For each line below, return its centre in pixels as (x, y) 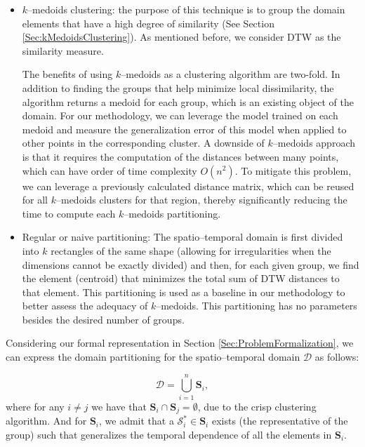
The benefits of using (67, 74)
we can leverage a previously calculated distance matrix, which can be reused (188, 186)
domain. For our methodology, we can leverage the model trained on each (180, 115)
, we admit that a (137, 421)
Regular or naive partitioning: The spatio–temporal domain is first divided (182, 237)
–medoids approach (314, 143)
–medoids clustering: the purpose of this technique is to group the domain (186, 9)
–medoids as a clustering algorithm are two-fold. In (231, 74)
